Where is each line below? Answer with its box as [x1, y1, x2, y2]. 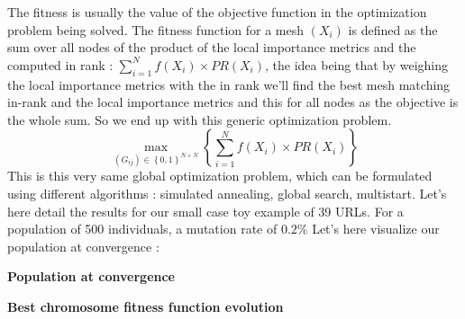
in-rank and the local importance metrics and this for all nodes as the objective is [7, 93, 459, 111]
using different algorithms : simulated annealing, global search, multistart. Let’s [7, 183, 447, 202]
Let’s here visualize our [312, 219, 440, 238]
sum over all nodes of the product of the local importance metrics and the [7, 38, 416, 57]
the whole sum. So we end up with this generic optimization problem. [7, 110, 392, 128]
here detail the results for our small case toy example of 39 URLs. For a [7, 201, 404, 220]
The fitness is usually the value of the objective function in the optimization [7, 3, 427, 21]
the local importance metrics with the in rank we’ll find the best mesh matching [7, 75, 451, 93]
